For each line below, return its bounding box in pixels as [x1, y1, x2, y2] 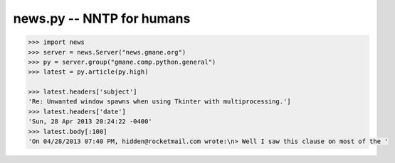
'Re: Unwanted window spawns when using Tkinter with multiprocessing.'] [28, 98, 291, 106]
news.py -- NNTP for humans [13, 11, 191, 26]
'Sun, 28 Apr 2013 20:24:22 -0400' [28, 118, 152, 125]
